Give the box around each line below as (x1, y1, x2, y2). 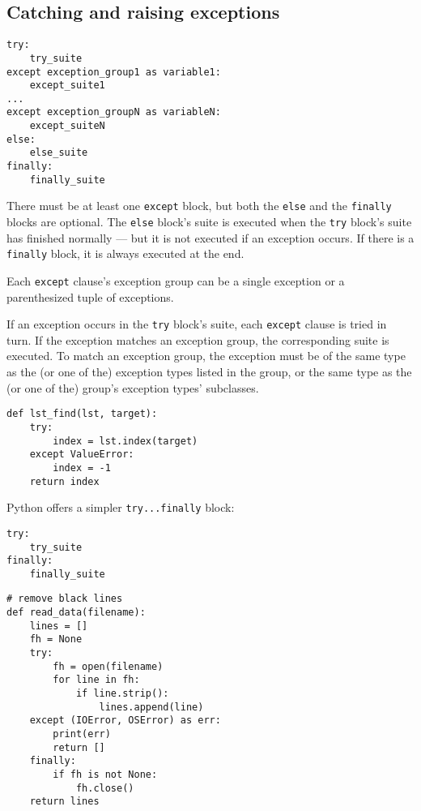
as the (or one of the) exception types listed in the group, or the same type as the (6, 363, 412, 380)
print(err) (53, 728, 111, 740)
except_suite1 (29, 79, 105, 92)
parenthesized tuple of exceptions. (6, 288, 174, 305)
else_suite (29, 147, 88, 159)
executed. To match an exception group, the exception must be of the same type (6, 347, 406, 364)
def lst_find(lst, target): (6, 408, 158, 420)
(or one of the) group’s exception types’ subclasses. (6, 379, 259, 396)
